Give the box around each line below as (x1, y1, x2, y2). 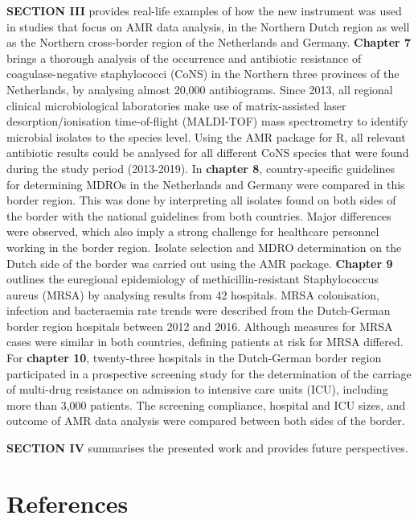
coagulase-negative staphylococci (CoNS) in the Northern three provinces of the (6, 65, 400, 82)
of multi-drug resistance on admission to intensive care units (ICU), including (6, 381, 388, 398)
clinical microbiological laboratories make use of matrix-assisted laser (6, 97, 346, 113)
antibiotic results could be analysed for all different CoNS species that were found (6, 144, 409, 161)
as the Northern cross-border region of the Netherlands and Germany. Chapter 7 (6, 34, 412, 51)
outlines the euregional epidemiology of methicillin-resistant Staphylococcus (6, 270, 379, 287)
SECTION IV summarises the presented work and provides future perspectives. (6, 440, 408, 456)
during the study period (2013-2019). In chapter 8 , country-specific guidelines (6, 159, 395, 176)
